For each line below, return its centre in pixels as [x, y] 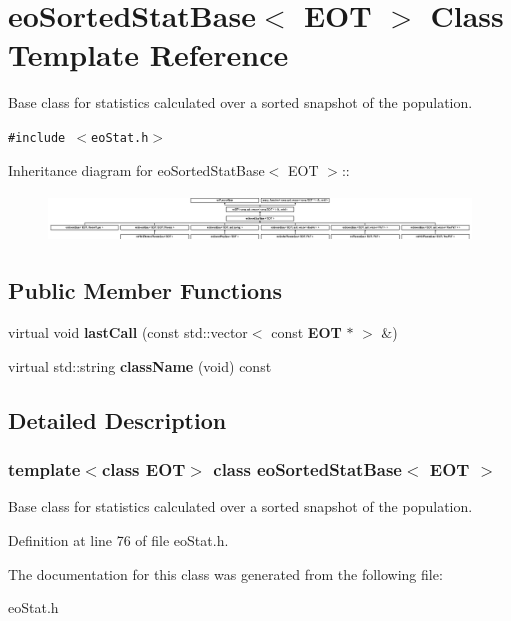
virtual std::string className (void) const [140, 365]
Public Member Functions [145, 290]
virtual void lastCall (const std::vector [128, 332]
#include [37, 137]
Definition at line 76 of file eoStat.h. [118, 540]
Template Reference [148, 54]
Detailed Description [117, 419]
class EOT [143, 469]
